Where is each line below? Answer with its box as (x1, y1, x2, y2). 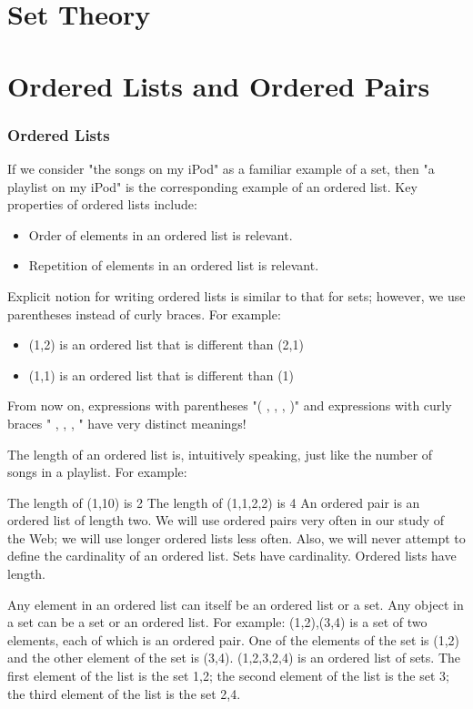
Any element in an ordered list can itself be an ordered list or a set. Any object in (7, 594, 464, 613)
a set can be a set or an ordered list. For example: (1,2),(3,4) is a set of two (7, 613, 428, 632)
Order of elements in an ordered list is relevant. (28, 225, 293, 244)
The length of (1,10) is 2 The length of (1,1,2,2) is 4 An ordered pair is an (7, 492, 420, 511)
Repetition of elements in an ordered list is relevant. (28, 256, 319, 275)
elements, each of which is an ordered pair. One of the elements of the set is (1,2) (7, 630, 460, 649)
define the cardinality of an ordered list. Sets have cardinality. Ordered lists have (7, 546, 457, 565)
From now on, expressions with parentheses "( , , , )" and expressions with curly (7, 396, 452, 415)
